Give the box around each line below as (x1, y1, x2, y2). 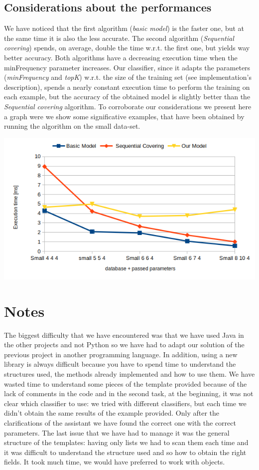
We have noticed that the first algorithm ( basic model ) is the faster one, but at (4, 23, 245, 33)
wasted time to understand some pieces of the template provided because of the (4, 378, 247, 389)
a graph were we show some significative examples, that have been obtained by (4, 111, 245, 121)
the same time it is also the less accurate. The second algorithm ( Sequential (4, 32, 234, 43)
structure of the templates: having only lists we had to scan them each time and (4, 437, 249, 448)
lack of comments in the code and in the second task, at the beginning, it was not (4, 388, 254, 399)
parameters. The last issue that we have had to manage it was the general (4, 427, 230, 438)
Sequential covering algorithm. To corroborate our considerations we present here (4, 101, 252, 111)
